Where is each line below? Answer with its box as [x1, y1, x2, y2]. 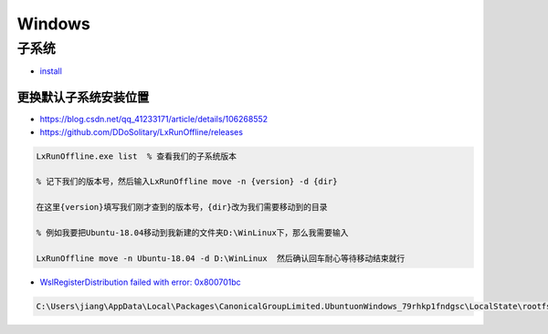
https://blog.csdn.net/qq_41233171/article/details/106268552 [39, 114, 269, 125]
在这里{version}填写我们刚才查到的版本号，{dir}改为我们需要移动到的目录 [36, 202, 328, 213]
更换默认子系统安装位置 [16, 89, 150, 105]
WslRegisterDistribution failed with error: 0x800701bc [39, 277, 241, 287]
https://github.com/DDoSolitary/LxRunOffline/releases [39, 126, 244, 137]
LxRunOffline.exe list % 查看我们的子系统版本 [36, 151, 237, 162]
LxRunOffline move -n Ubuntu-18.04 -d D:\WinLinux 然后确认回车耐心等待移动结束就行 [36, 253, 406, 264]
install [39, 66, 63, 77]
